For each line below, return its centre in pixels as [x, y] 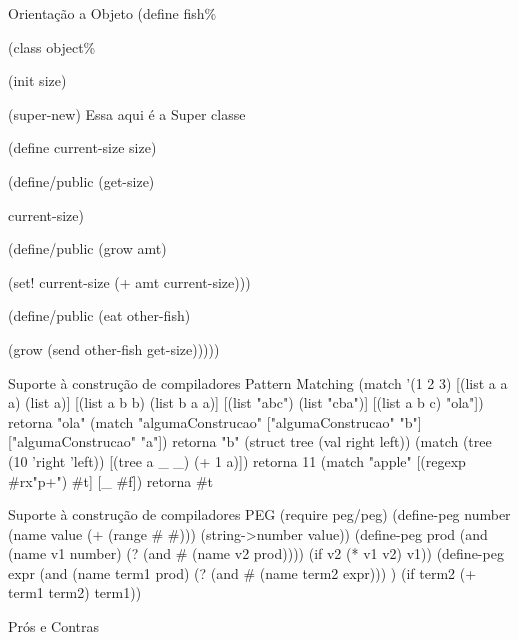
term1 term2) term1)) [75, 592]
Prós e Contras [54, 626]
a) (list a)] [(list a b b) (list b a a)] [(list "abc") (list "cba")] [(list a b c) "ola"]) [246, 402]
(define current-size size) [82, 147]
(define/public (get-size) [81, 180]
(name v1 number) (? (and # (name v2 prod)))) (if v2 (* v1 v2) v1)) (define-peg [256, 553]
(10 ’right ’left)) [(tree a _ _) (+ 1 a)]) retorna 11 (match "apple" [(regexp [237, 460]
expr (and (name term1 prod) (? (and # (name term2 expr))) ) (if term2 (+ [242, 572]
